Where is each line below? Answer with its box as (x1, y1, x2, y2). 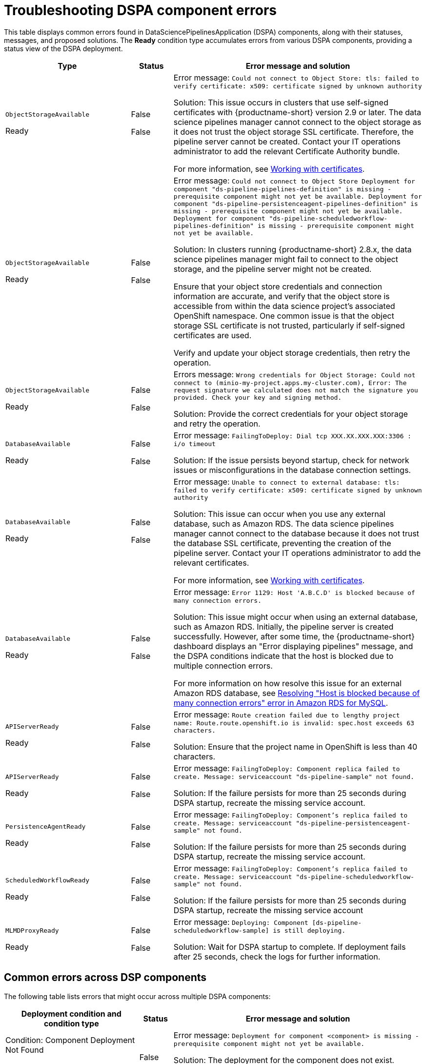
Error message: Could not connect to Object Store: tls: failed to (173, 72, 419, 82)
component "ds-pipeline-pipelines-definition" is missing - (173, 185, 391, 193)
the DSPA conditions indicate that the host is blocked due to (173, 651, 394, 661)
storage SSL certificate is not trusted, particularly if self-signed (173, 320, 405, 330)
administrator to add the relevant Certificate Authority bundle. (173, 146, 400, 156)
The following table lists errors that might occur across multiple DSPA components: (4, 992, 271, 1001)
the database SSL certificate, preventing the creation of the (173, 538, 391, 548)
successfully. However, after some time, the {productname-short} (173, 631, 415, 641)
